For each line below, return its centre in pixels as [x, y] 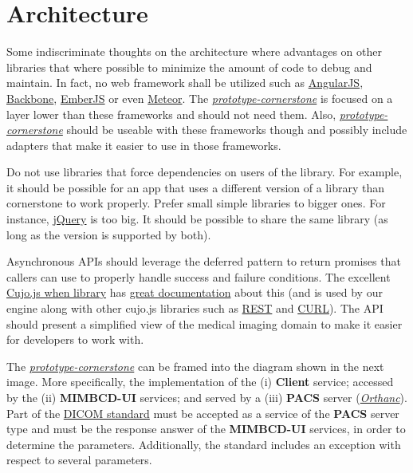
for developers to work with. [75, 339]
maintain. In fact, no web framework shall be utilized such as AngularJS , [185, 83]
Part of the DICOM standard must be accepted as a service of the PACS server [203, 413]
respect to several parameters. [79, 460]
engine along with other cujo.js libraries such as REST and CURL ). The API [195, 308]
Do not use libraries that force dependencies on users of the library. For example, [205, 172]
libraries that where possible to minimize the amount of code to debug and [189, 67]
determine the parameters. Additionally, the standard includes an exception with [204, 444]
